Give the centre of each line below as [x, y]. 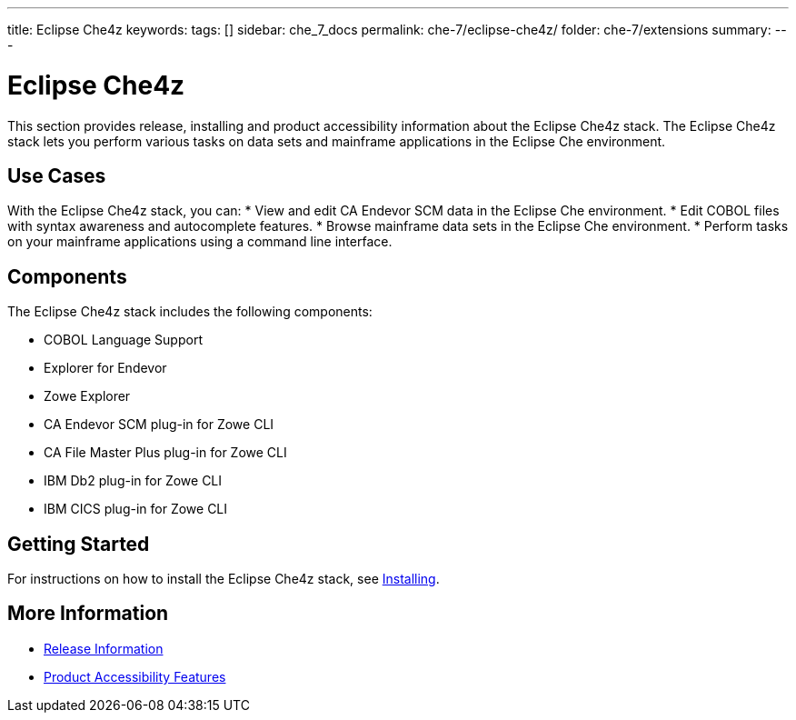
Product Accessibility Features [135, 676]
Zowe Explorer [87, 396]
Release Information [104, 648]
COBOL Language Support [123, 340]
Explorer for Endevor [105, 368]
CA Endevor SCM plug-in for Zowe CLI [159, 425]
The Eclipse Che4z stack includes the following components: [190, 312]
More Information [88, 614]
